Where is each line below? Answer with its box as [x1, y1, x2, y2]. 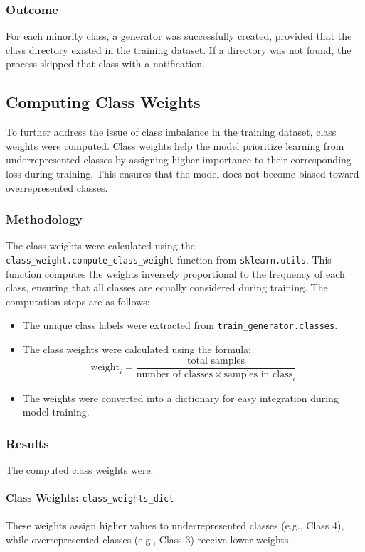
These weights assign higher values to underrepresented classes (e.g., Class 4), [6, 518, 344, 533]
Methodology [6, 210, 83, 228]
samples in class [223, 369, 293, 379]
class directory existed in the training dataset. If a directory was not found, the [6, 42, 351, 57]
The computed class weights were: [6, 462, 154, 477]
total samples [187, 355, 245, 366]
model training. [22, 404, 90, 419]
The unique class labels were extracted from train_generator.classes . [22, 318, 338, 332]
